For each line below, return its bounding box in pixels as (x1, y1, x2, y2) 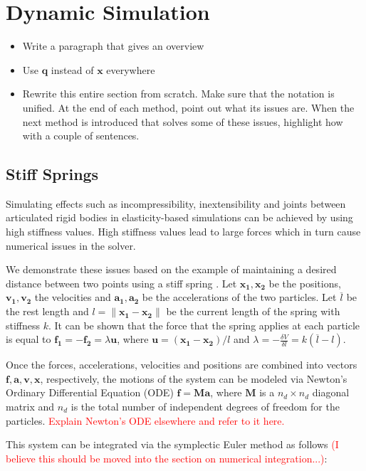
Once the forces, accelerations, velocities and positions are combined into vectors (6, 357, 357, 372)
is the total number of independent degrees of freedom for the (70, 399, 340, 414)
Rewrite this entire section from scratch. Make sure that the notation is (22, 86, 335, 101)
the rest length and (6, 304, 89, 319)
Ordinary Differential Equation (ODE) (6, 385, 174, 400)
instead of (51, 62, 94, 77)
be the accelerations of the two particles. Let (142, 290, 337, 305)
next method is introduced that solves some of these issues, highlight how (22, 114, 343, 129)
